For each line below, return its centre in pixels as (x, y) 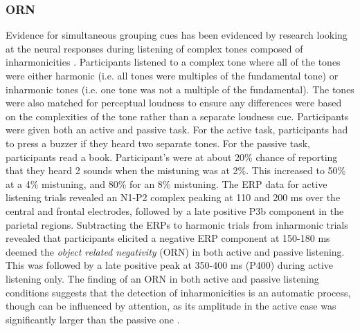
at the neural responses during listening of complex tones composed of (154, 48)
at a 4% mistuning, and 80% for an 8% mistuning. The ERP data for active (166, 183)
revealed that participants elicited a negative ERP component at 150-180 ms (168, 238)
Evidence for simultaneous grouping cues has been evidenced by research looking (177, 35)
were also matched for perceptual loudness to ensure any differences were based (174, 103)
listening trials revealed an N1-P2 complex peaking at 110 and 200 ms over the (173, 197)
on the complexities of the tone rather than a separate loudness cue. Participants (177, 116)
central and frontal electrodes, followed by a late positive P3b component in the (175, 210)
